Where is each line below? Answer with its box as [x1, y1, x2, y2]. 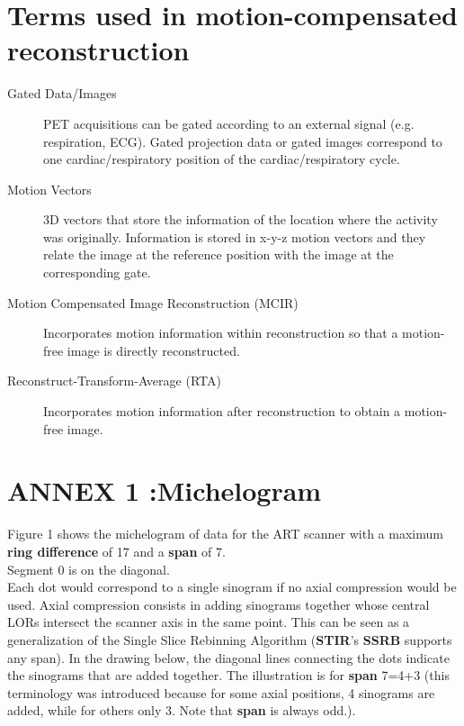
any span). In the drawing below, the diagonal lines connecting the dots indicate [7, 648, 450, 667]
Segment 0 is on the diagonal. [7, 559, 170, 578]
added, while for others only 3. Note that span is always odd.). [7, 701, 356, 720]
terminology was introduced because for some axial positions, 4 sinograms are [7, 683, 435, 702]
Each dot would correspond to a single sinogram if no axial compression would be [7, 577, 457, 596]
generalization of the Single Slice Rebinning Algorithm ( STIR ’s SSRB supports [7, 630, 452, 649]
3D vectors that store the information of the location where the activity [43, 210, 438, 229]
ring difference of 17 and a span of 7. [7, 541, 226, 560]
